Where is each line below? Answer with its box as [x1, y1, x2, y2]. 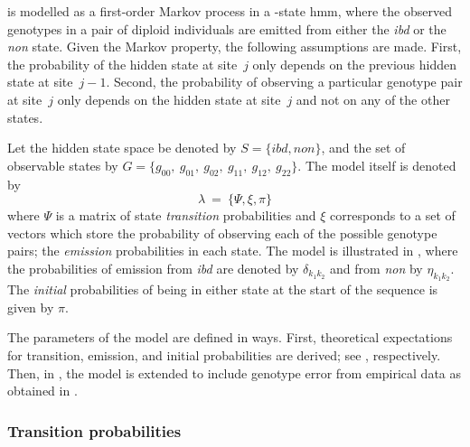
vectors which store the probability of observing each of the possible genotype [7, 223, 437, 242]
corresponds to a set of [330, 206, 456, 225]
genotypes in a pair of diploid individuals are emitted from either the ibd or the [7, 19, 446, 38]
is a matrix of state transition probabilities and [55, 206, 316, 225]
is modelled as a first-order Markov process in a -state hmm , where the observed [7, 2, 452, 20]
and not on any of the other [296, 89, 450, 108]
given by [7, 297, 54, 316]
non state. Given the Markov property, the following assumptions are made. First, [7, 37, 462, 56]
